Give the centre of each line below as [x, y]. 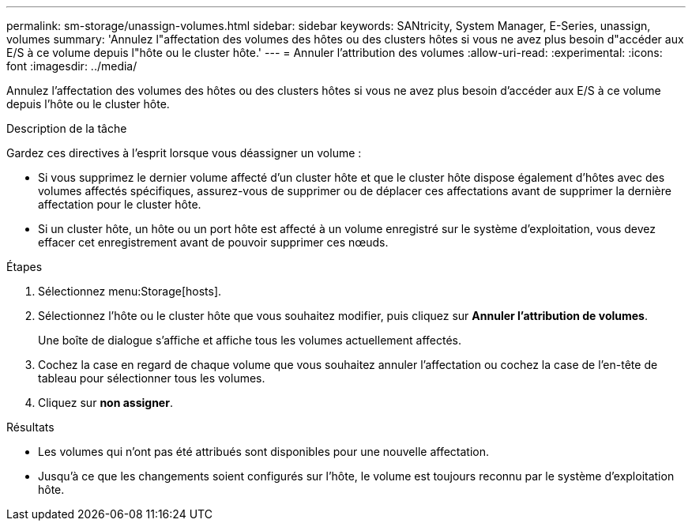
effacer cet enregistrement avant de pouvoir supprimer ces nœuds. [213, 242]
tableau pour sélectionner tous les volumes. [152, 378]
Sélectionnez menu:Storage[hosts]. [130, 291]
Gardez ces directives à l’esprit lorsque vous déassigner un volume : [184, 153]
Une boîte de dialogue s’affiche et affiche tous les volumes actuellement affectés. [250, 340]
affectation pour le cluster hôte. [120, 204]
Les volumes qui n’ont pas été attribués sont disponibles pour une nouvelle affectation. [264, 452]
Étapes [24, 267]
